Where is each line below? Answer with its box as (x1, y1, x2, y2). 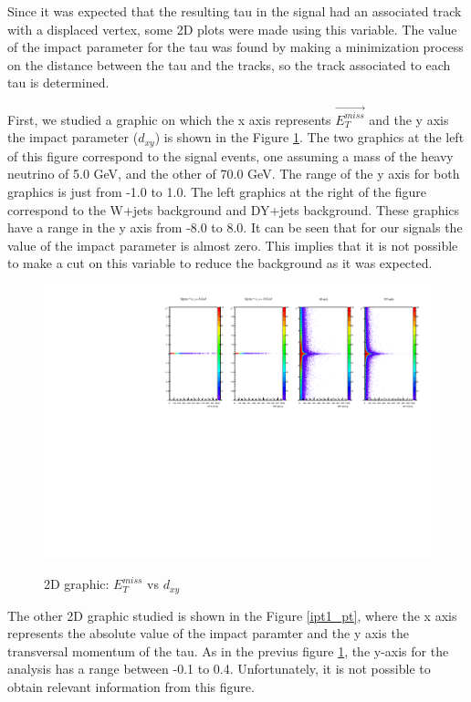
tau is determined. (7, 73, 110, 92)
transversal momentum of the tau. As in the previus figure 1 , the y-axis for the (7, 641, 449, 660)
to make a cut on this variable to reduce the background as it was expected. (7, 253, 433, 273)
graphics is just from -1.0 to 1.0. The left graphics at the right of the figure (7, 181, 427, 201)
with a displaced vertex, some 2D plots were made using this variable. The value (7, 19, 457, 38)
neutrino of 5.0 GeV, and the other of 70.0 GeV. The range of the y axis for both (7, 164, 460, 183)
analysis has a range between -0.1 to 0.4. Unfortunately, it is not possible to (7, 659, 431, 678)
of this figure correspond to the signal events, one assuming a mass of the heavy (7, 146, 454, 165)
